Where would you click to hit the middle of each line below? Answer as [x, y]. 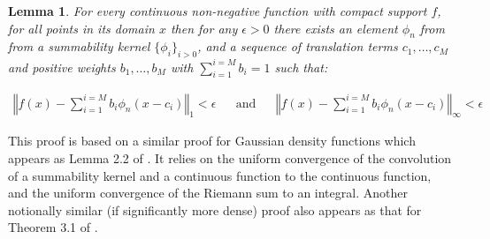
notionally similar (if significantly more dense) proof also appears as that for [215, 209]
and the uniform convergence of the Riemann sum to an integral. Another [208, 193]
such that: [301, 67]
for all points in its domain [81, 28]
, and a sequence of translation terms [298, 46]
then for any [204, 28]
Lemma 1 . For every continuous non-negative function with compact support [218, 11]
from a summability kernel [79, 46]
